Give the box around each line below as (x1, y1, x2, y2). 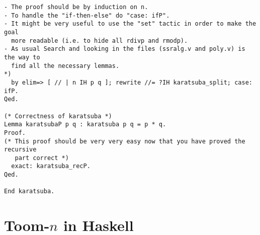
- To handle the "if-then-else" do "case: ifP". (4, 12, 170, 19)
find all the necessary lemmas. (11, 62, 120, 69)
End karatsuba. (4, 188, 55, 195)
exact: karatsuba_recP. (11, 163, 91, 170)
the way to (4, 53, 40, 61)
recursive (4, 146, 37, 153)
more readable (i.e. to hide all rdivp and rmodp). (11, 37, 188, 44)
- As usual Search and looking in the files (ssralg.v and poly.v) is (4, 45, 245, 53)
